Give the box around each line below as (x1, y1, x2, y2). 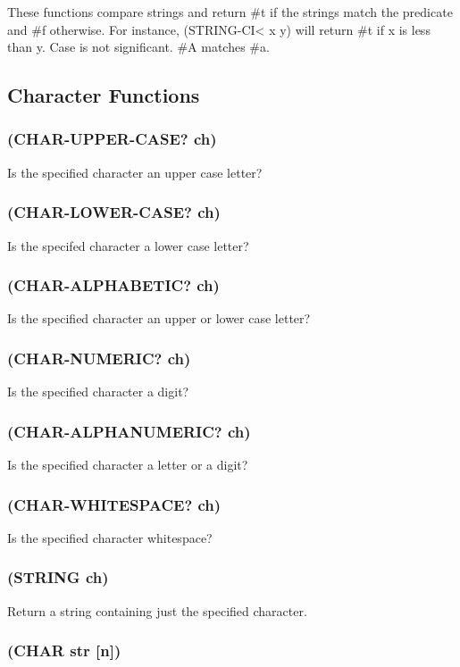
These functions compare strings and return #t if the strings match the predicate (7, 3, 453, 21)
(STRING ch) (7, 566, 109, 588)
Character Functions (7, 81, 200, 109)
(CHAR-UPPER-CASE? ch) (7, 128, 217, 150)
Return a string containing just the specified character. (7, 601, 307, 620)
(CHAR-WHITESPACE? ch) (7, 493, 222, 515)
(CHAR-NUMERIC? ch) (7, 346, 191, 369)
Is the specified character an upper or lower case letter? (7, 309, 311, 328)
